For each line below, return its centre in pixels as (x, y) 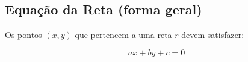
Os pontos (23, 35)
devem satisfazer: (213, 35)
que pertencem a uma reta (123, 35)
